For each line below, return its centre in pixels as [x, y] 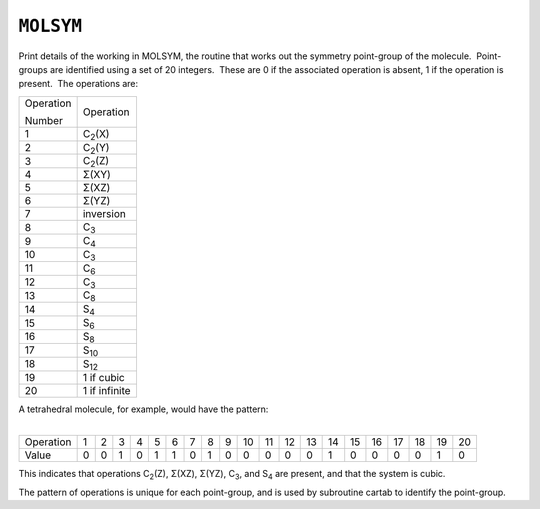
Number [44, 120]
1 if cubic [103, 377]
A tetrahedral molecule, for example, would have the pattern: [143, 409]
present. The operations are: [78, 84]
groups [33, 69]
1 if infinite [106, 390]
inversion [104, 214]
